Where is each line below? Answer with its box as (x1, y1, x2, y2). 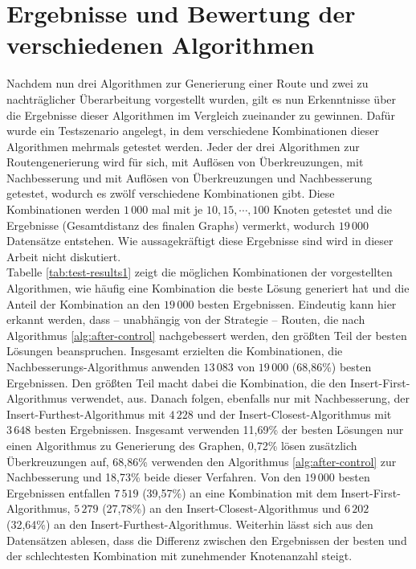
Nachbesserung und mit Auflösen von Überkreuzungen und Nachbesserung (6, 169, 373, 186)
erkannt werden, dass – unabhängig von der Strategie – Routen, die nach (6, 311, 365, 328)
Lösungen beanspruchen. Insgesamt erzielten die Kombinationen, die (6, 342, 343, 359)
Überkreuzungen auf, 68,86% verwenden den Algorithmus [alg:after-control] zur (6, 452, 397, 469)
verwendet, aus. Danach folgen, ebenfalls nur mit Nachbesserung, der (71, 390, 410, 407)
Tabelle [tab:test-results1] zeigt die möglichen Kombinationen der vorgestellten (6, 264, 393, 280)
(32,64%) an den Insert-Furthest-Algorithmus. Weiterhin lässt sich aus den (6, 515, 373, 532)
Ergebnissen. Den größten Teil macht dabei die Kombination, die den (6, 374, 347, 391)
